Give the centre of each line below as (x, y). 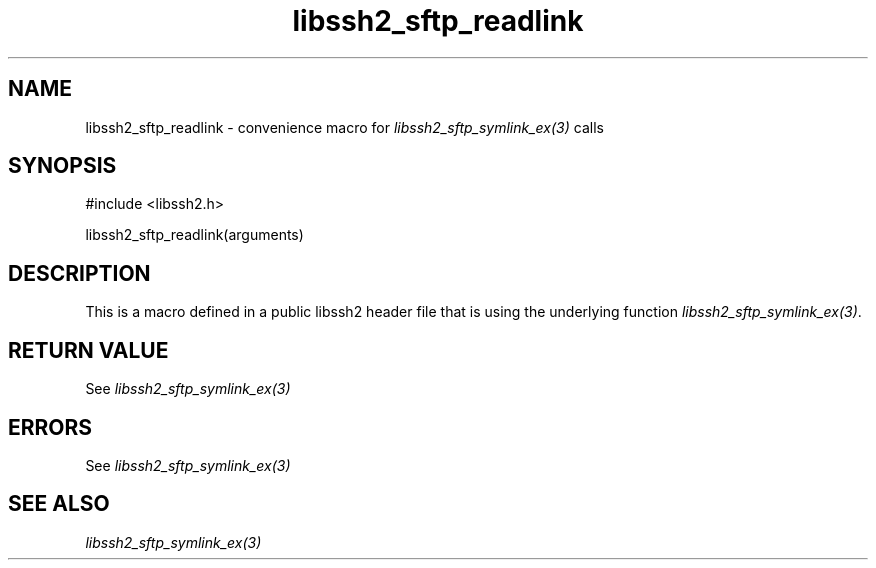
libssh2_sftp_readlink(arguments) (194, 235)
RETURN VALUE (88, 350)
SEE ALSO (59, 504)
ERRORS (50, 427)
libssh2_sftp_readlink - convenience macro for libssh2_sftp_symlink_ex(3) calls (344, 127)
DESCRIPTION (79, 273)
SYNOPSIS (62, 166)
